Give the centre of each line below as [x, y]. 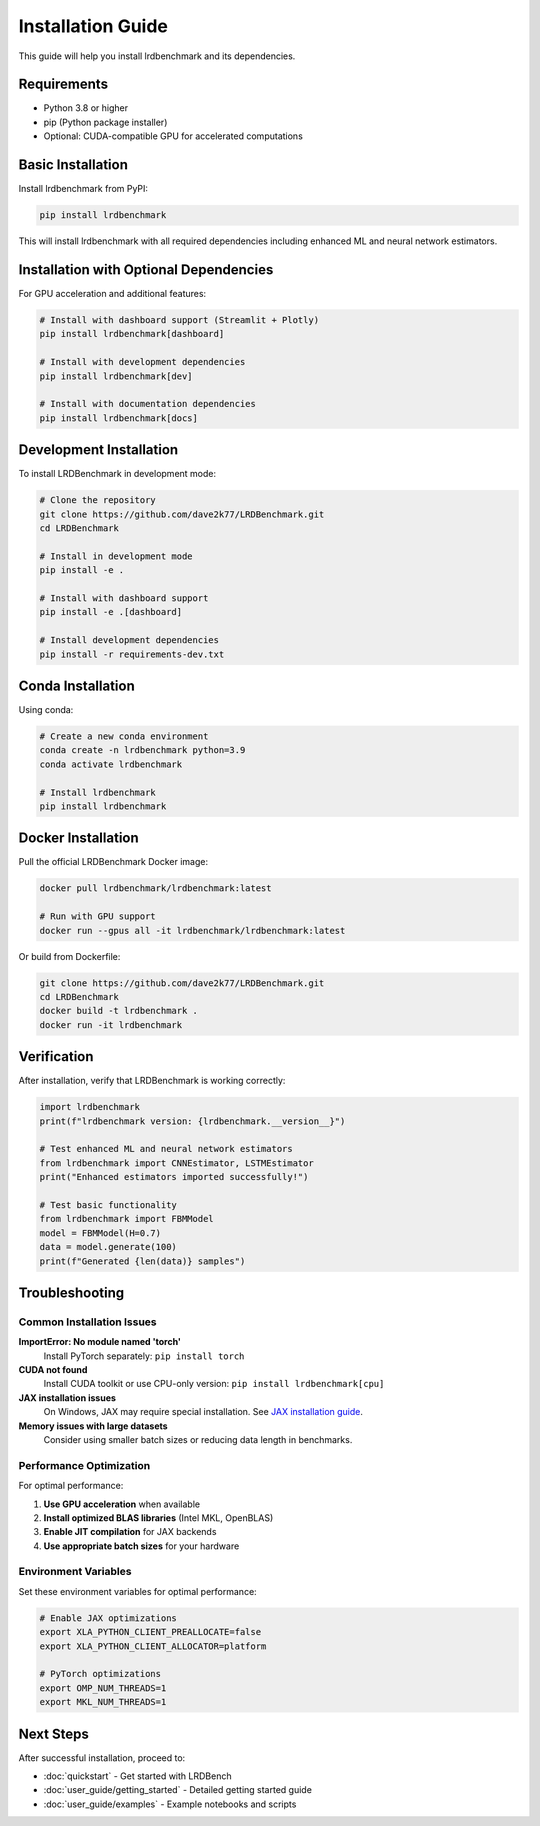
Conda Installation [76, 685]
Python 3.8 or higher [86, 108]
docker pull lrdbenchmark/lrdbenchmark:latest [155, 888]
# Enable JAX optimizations [108, 1618]
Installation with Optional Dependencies [146, 269]
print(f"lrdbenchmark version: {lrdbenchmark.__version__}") [192, 1121]
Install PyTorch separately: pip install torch [144, 1356]
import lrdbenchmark [89, 1107]
